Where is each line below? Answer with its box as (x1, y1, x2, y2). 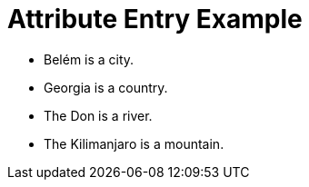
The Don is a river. (44, 107, 153, 123)
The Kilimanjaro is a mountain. (44, 135, 224, 152)
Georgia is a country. (44, 79, 168, 95)
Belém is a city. (44, 51, 135, 67)
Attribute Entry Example (7, 4, 303, 34)
